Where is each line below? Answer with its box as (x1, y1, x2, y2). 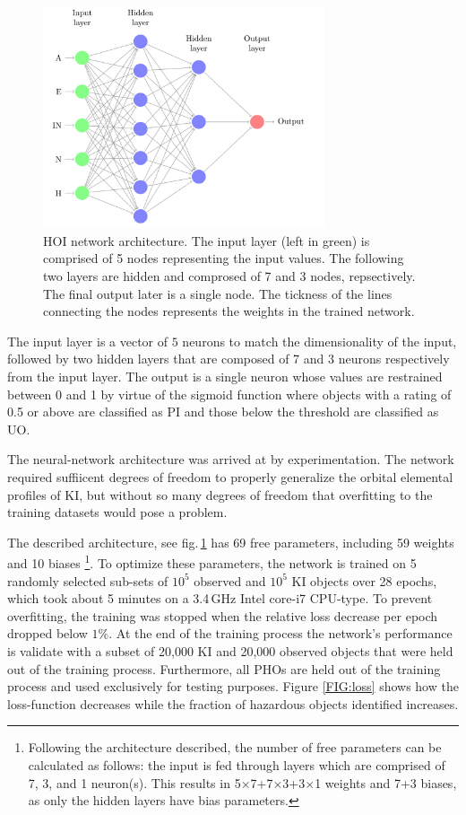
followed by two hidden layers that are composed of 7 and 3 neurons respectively (7, 349, 450, 368)
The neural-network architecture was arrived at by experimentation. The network (7, 450, 454, 469)
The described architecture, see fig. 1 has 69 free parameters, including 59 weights (7, 532, 454, 551)
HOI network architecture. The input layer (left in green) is (43, 231, 370, 250)
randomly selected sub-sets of (7, 571, 168, 590)
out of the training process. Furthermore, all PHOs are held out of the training (7, 659, 441, 678)
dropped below (7, 624, 88, 643)
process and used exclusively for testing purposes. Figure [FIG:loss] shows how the (7, 677, 459, 696)
